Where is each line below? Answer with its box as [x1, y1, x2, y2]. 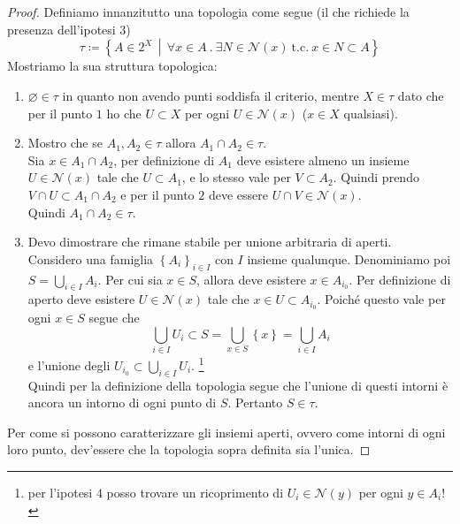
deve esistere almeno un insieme [236, 150, 410, 169]
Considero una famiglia [27, 249, 154, 268]
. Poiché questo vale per [317, 290, 446, 308]
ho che [106, 103, 142, 122]
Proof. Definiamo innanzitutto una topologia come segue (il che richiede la [7, 3, 410, 20]
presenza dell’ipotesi [7, 19, 116, 38]
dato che [397, 87, 444, 105]
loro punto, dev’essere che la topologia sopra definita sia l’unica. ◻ [7, 440, 371, 459]
